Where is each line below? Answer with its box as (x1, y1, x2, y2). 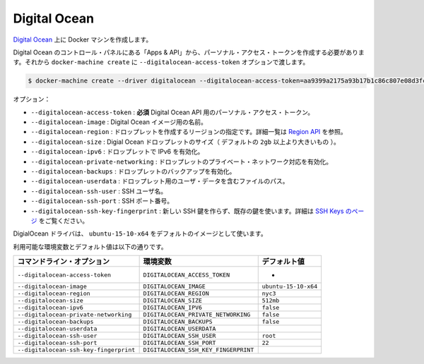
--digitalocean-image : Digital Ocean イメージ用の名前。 (30, 118, 208, 126)
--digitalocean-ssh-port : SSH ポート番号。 (30, 197, 174, 205)
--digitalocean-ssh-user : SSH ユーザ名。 (30, 187, 167, 195)
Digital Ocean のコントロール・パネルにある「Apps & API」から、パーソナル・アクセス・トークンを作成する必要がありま (13, 48, 365, 56)
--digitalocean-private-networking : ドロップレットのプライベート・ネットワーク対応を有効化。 (30, 157, 333, 166)
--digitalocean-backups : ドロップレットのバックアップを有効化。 (30, 167, 236, 176)
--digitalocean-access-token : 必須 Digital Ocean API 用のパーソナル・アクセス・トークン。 (30, 108, 314, 116)
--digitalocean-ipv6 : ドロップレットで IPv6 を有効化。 (30, 147, 204, 156)
